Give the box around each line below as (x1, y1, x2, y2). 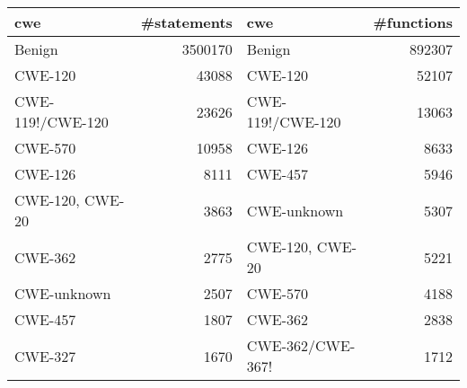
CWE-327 (14, 345, 76, 366)
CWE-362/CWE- (246, 335, 356, 356)
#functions (373, 12, 453, 32)
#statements (140, 12, 233, 32)
